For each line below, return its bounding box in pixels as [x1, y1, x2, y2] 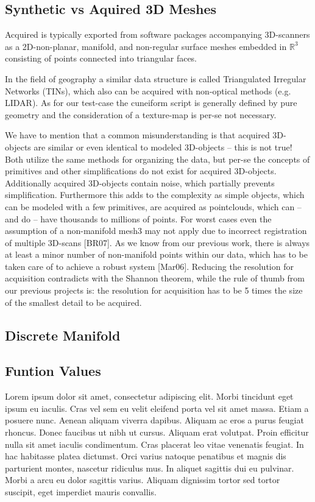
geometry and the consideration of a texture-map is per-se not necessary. [5, 108, 277, 121]
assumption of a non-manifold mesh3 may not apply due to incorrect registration [5, 224, 307, 237]
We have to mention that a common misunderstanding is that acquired [5, 129, 270, 141]
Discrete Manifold [5, 325, 121, 344]
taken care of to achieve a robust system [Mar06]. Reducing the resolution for [5, 260, 294, 272]
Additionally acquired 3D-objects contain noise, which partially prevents [5, 176, 275, 189]
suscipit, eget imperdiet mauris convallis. [5, 486, 157, 498]
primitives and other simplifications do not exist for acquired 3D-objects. [5, 164, 277, 177]
